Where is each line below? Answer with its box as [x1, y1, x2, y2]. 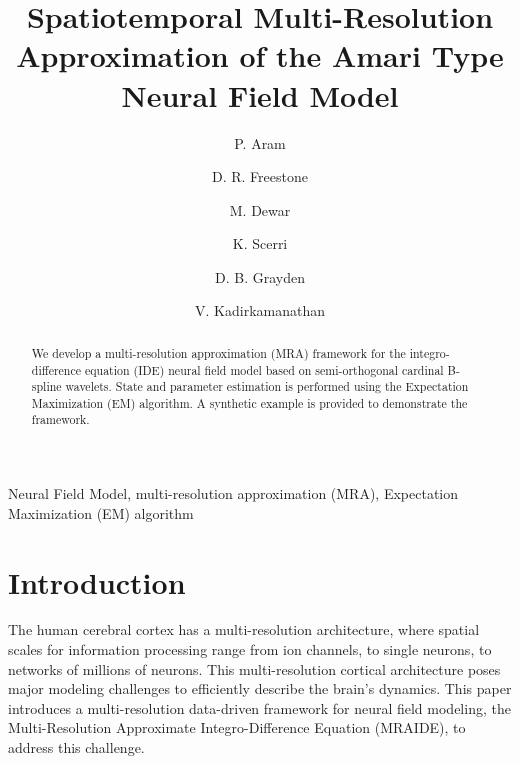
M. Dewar [229, 199, 291, 220]
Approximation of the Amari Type [16, 35, 504, 76]
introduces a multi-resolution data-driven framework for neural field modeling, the [8, 697, 511, 718]
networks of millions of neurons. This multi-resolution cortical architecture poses [8, 658, 501, 679]
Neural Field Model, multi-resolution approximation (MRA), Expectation [8, 483, 459, 504]
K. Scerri [232, 233, 288, 254]
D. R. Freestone [212, 166, 308, 187]
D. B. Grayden [215, 266, 305, 287]
